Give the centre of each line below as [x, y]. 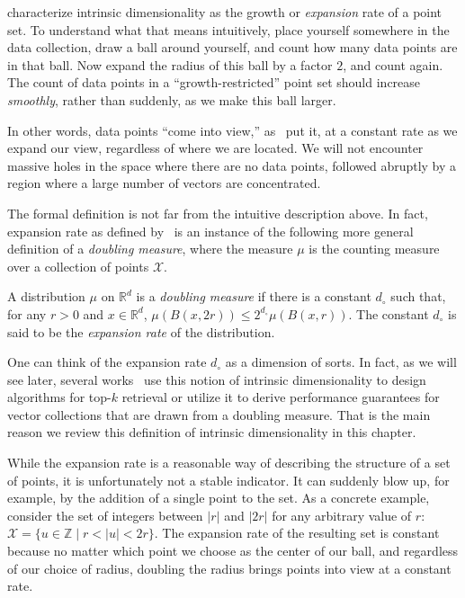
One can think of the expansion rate [107, 362]
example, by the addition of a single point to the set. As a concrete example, [219, 498]
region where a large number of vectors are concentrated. [164, 183]
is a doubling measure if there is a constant [254, 296]
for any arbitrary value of [342, 515]
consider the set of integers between [105, 515]
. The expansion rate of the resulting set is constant [297, 533]
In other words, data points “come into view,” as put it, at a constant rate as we [232, 130]
